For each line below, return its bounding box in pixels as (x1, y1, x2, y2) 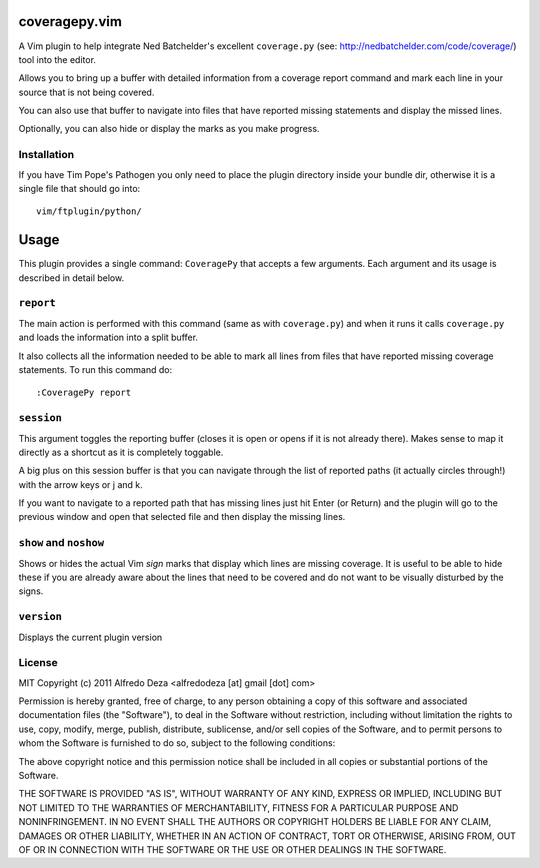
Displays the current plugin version (18, 631, 163, 643)
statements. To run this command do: (18, 364, 173, 375)
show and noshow (18, 536, 105, 550)
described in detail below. (18, 271, 125, 284)
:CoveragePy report (36, 387, 132, 399)
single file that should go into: (18, 183, 141, 194)
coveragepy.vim (18, 13, 122, 30)
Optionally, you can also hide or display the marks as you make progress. (18, 123, 320, 135)
